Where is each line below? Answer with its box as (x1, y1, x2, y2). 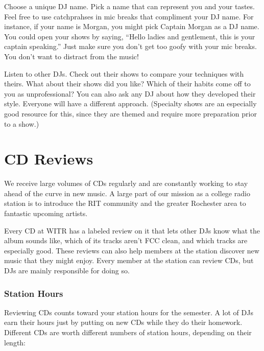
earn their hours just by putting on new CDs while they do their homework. (4, 317, 243, 327)
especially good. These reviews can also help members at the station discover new (4, 245, 259, 255)
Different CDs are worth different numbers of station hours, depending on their (4, 327, 252, 337)
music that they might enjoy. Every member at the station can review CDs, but (4, 255, 254, 266)
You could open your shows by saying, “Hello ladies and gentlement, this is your (4, 31, 255, 41)
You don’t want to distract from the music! (4, 51, 139, 61)
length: (4, 337, 26, 347)
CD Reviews (4, 148, 93, 169)
